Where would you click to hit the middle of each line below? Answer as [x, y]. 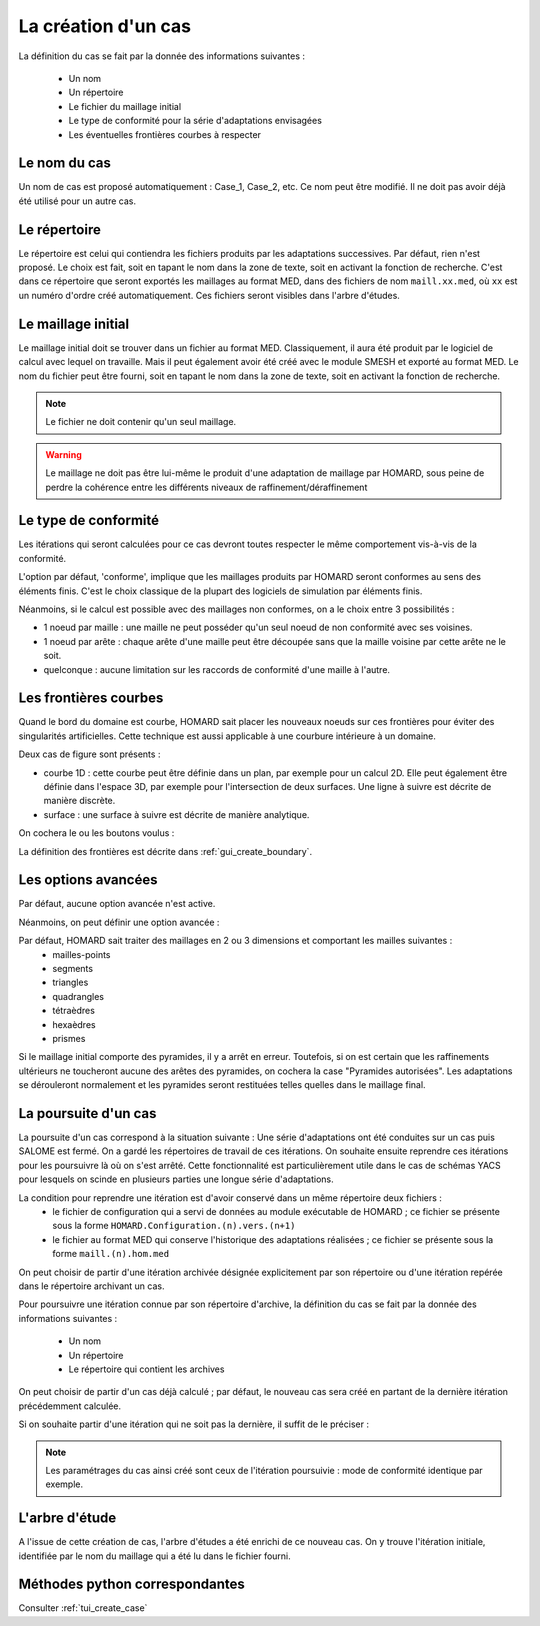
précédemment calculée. [70, 1406]
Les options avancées [88, 880]
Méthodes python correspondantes [131, 1584]
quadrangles [78, 996]
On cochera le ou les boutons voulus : [96, 833]
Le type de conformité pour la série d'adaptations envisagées [195, 121]
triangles [70, 982]
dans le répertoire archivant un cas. [91, 1286]
